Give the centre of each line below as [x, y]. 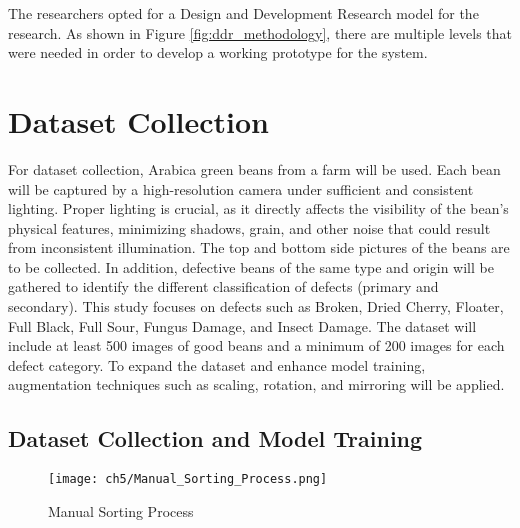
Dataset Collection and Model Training [215, 438]
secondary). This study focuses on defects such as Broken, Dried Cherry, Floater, [256, 306]
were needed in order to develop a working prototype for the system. [218, 52]
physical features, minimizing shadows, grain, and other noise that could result [249, 227]
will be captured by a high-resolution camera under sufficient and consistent [241, 188]
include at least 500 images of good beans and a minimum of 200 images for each [256, 345]
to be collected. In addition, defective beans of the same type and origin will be [251, 266]
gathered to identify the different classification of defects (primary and [223, 286]
